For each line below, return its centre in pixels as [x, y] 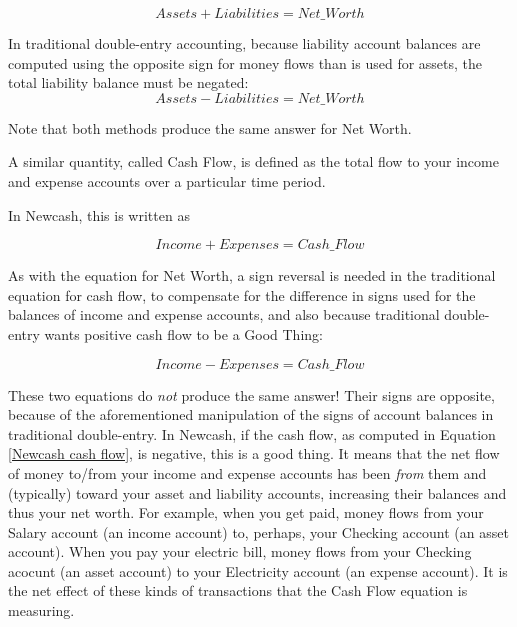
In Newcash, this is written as [99, 214]
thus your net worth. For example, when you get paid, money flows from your [246, 512]
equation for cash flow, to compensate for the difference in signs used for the [242, 294]
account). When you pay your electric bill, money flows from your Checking [240, 551]
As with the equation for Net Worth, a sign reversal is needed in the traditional [252, 275]
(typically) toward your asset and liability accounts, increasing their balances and [257, 492]
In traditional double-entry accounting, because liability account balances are [244, 43]
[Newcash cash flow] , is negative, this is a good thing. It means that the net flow [254, 453]
